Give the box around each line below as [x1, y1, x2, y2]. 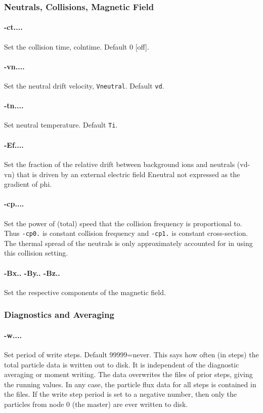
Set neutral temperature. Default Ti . [4, 119, 118, 130]
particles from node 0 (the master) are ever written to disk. [4, 398, 188, 409]
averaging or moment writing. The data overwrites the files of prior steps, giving [4, 369, 253, 380]
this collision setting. [4, 247, 68, 258]
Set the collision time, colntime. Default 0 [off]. [4, 41, 149, 52]
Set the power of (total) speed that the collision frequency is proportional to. [4, 218, 242, 228]
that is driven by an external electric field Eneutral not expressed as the [17, 169, 240, 179]
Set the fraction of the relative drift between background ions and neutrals [4, 158, 235, 169]
